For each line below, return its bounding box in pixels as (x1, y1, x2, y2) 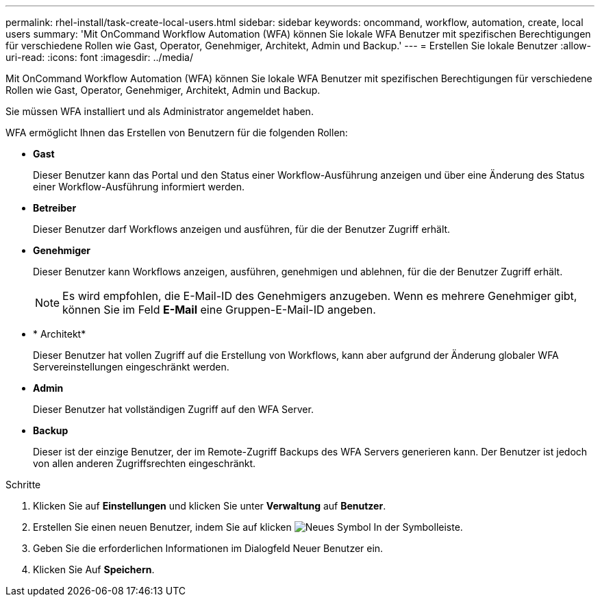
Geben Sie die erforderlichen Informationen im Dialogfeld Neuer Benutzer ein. (33, 542, 384, 554)
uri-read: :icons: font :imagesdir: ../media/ (5, 51, 193, 63)
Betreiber (33, 202, 77, 214)
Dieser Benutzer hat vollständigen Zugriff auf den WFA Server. (33, 403, 314, 415)
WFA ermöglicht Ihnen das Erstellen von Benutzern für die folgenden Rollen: (5, 127, 348, 138)
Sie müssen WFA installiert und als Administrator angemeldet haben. (5, 105, 314, 117)
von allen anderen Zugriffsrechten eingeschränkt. (33, 457, 256, 469)
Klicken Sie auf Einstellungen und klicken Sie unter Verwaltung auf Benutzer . (33, 500, 386, 512)
